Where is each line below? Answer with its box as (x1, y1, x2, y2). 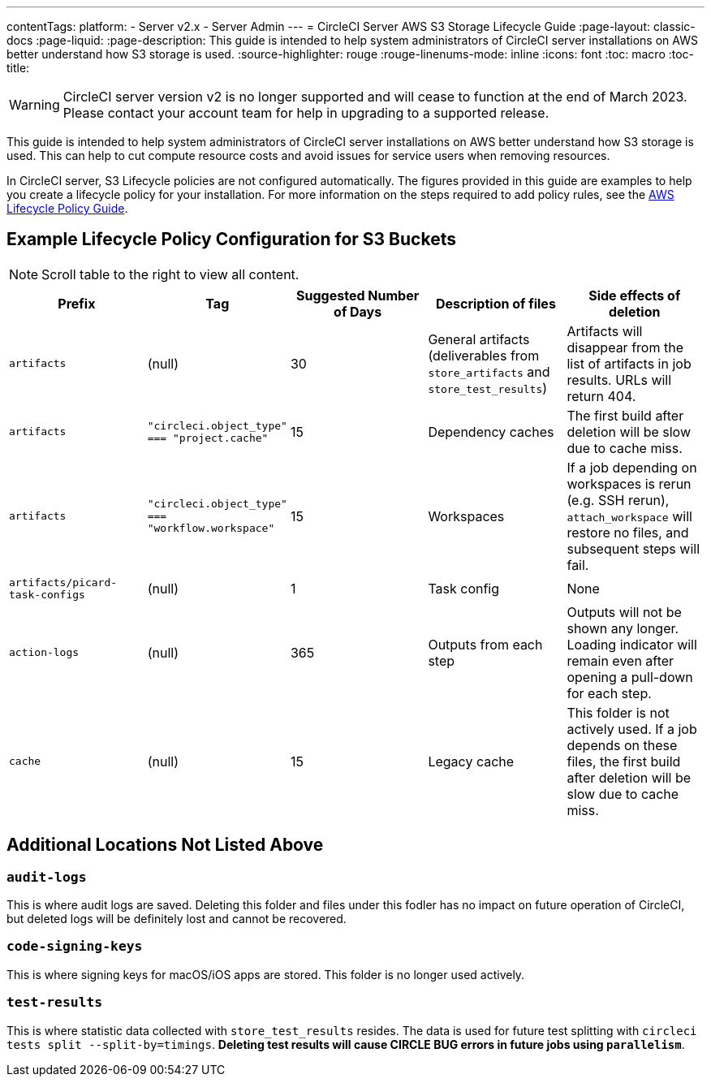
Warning (9, 97, 60, 113)
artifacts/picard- (9, 576, 118, 589)
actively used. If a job (567, 720, 697, 737)
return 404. (567, 387, 636, 404)
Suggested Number (296, 287, 420, 304)
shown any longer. (567, 619, 679, 636)
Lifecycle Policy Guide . (6, 201, 128, 215)
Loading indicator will (567, 636, 697, 653)
